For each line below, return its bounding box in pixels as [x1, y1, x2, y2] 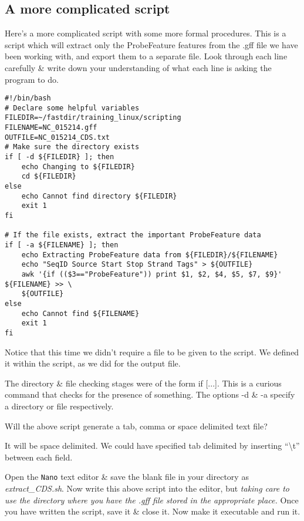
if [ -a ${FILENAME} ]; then [5, 241, 119, 250]
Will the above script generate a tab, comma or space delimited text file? [5, 419, 268, 432]
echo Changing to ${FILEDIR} [21, 162, 135, 171]
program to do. [5, 73, 59, 85]
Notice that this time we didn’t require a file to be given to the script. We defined [5, 345, 299, 358]
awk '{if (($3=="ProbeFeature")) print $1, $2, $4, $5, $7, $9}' [21, 270, 282, 278]
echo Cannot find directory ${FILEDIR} [21, 191, 177, 200]
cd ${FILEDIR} [21, 172, 76, 181]
